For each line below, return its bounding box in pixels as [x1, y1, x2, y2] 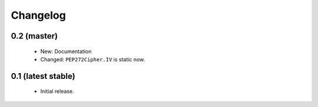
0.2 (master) [11, 31, 58, 41]
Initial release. [40, 88, 74, 95]
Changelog [11, 9, 66, 22]
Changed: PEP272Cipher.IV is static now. [40, 56, 145, 63]
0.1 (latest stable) [11, 71, 76, 81]
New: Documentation [40, 47, 92, 55]
